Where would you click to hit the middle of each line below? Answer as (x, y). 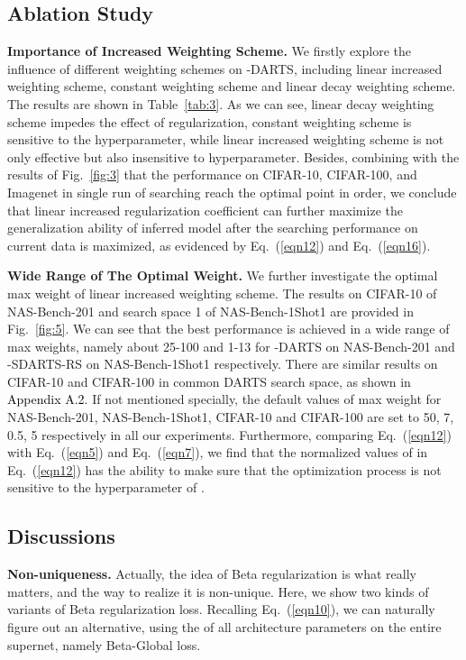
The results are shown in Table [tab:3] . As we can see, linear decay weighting (221, 103)
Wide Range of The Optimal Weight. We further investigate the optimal (223, 275)
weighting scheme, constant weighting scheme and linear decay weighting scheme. (232, 86)
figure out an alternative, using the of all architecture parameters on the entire (224, 627)
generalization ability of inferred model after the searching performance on (213, 228)
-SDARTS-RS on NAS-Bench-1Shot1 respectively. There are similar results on (223, 364)
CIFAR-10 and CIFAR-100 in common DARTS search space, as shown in (209, 381)
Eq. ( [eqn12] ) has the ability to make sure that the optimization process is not (224, 469)
